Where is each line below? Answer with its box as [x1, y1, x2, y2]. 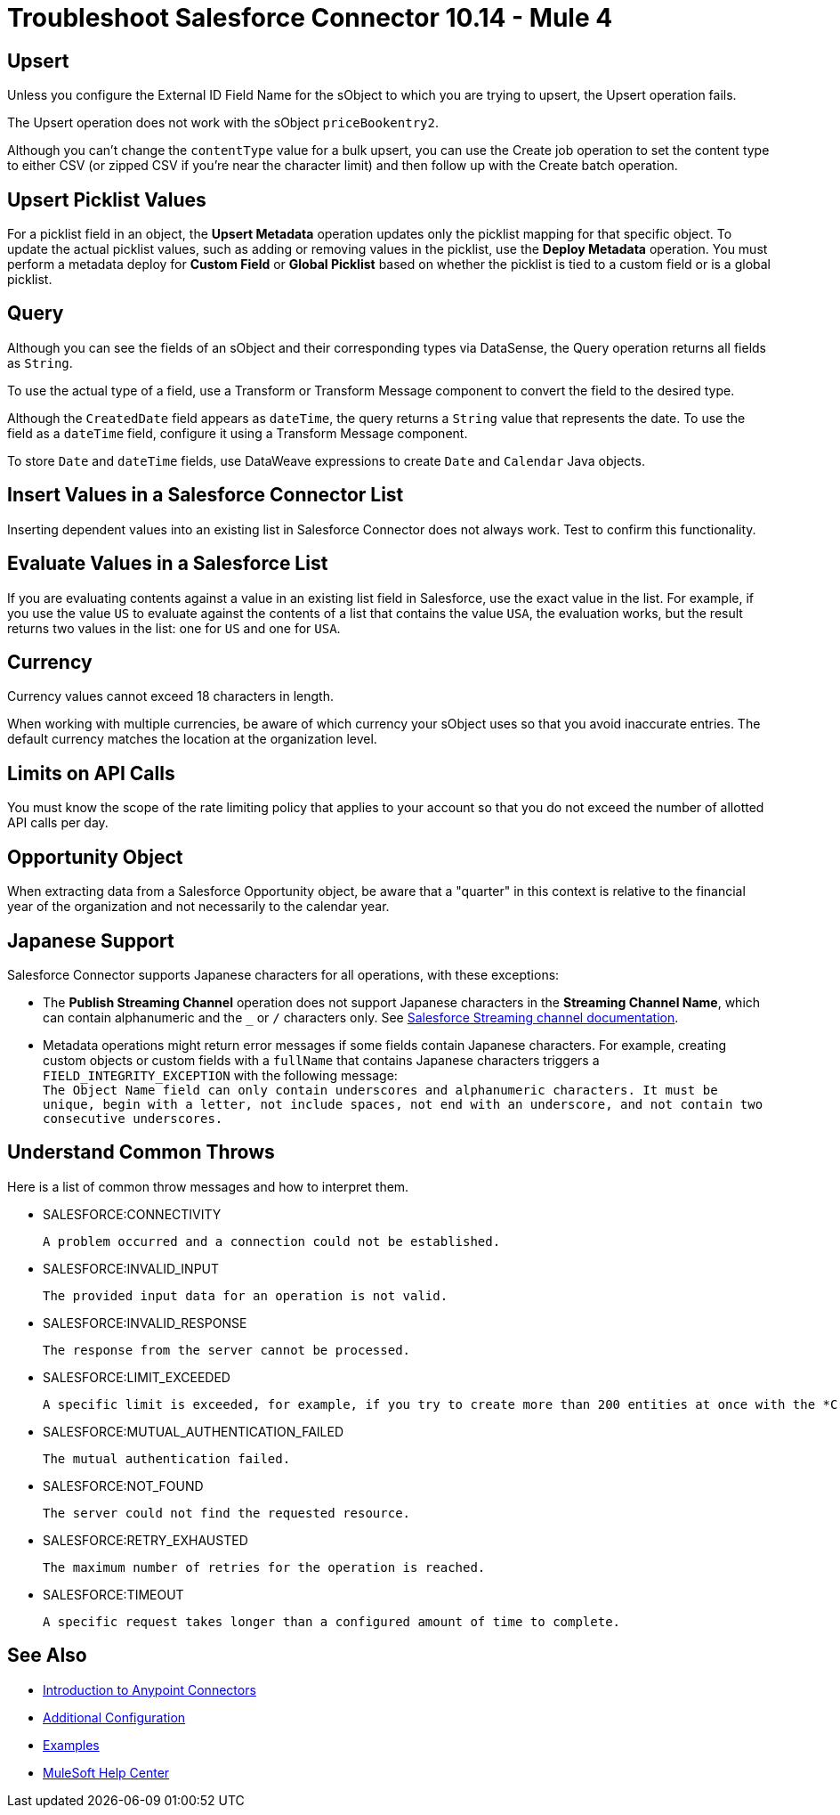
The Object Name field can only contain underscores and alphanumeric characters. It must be [43, 1082, 718, 1097]
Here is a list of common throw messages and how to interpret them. [7, 1178, 409, 1194]
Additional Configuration [43, 1709, 186, 1725]
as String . [7, 354, 73, 370]
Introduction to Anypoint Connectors [43, 1681, 256, 1697]
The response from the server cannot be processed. [43, 1342, 411, 1357]
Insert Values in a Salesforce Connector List [7, 484, 404, 507]
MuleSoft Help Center [43, 1764, 170, 1780]
